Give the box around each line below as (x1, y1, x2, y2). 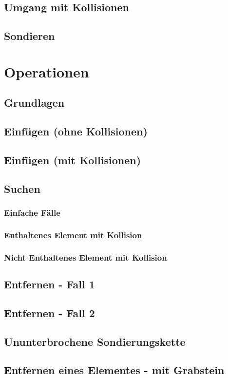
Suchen (4, 181, 40, 196)
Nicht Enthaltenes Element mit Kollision (4, 251, 167, 263)
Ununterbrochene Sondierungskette (4, 334, 186, 349)
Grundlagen (4, 95, 65, 110)
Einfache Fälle (4, 206, 60, 218)
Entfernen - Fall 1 (4, 276, 95, 291)
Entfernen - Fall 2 (4, 305, 95, 320)
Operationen (4, 61, 89, 81)
